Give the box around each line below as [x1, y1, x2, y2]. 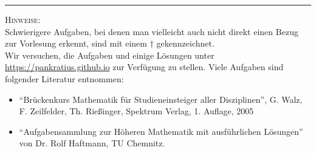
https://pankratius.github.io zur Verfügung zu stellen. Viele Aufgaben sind [5, 60, 284, 73]
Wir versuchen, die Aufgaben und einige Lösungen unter [5, 48, 215, 61]
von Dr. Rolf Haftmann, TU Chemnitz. [19, 137, 165, 149]
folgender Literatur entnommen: [5, 72, 124, 85]
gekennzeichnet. [156, 37, 215, 50]
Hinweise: [5, 13, 41, 25]
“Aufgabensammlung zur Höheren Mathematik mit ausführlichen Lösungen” [19, 125, 303, 137]
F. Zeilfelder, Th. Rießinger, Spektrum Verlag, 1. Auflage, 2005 [19, 105, 254, 117]
